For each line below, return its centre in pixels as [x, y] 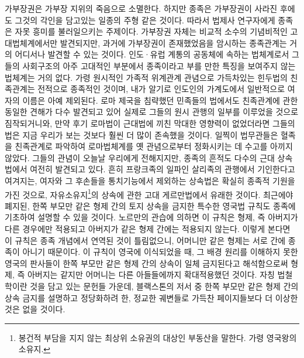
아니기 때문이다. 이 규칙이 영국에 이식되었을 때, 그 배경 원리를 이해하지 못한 [160, 252]
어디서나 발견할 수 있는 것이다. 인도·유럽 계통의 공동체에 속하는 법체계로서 [152, 54]
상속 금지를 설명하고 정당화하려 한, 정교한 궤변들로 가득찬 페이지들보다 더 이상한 [151, 297]
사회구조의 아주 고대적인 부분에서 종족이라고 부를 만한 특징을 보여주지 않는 [159, 65]
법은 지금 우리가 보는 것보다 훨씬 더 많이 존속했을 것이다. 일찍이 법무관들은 [141, 134]
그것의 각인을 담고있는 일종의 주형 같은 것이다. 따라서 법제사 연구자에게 [145, 20]
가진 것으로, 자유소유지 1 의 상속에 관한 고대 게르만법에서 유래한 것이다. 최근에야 [149, 193]
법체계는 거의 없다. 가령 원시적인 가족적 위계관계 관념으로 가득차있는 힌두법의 [146, 77]
